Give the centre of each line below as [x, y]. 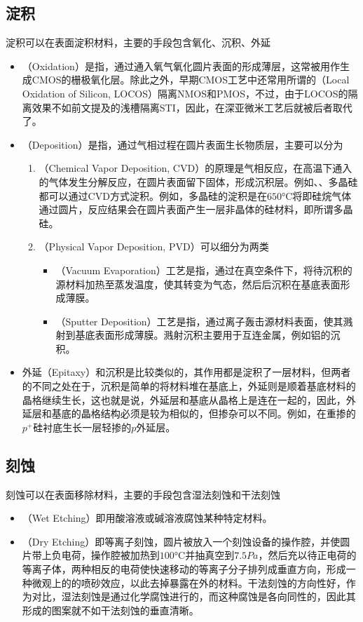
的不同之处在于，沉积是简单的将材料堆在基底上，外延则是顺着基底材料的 [189, 386]
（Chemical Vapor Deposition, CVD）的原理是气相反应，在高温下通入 [196, 168]
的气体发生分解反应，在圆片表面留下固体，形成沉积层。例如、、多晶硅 [198, 181]
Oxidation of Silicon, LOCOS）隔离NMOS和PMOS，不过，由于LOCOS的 [185, 93]
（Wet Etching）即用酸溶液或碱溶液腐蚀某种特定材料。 [147, 518]
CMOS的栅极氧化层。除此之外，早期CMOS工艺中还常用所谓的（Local [191, 80]
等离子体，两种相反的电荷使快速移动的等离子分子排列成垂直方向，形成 [184, 569]
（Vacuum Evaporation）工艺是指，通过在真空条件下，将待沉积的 [204, 270]
